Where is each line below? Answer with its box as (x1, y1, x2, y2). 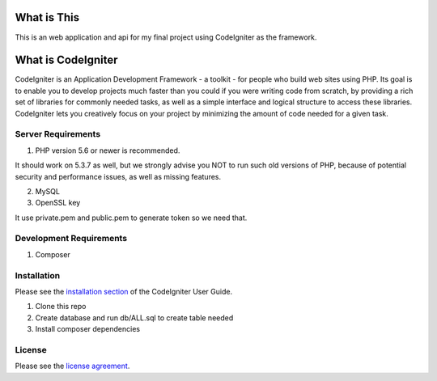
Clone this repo (35, 302, 87, 311)
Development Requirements (15, 233, 128, 244)
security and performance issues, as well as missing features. (15, 171, 222, 181)
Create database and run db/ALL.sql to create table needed (35, 312, 234, 323)
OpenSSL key (35, 198, 81, 208)
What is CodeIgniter (15, 53, 118, 67)
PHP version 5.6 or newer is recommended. (35, 146, 180, 155)
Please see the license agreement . (15, 361, 130, 371)
